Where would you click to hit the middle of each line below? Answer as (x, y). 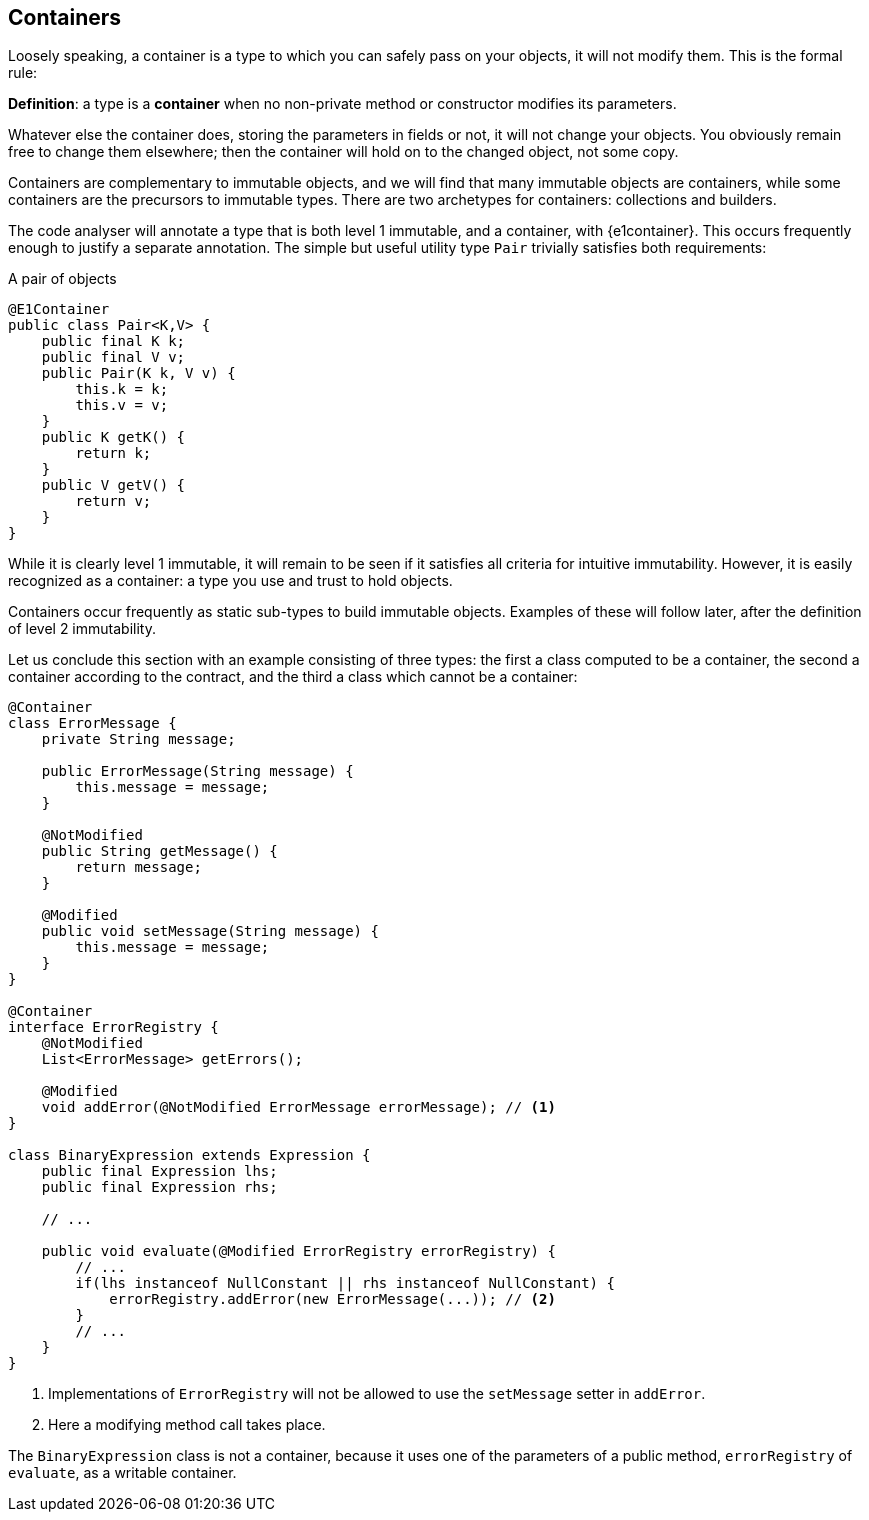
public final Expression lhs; (159, 1171)
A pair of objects (62, 279)
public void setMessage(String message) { (210, 931)
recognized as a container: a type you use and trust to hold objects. (230, 581)
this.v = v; (122, 405)
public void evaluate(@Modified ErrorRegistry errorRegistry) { (298, 1251)
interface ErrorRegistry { (113, 1027)
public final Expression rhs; (159, 1187)
